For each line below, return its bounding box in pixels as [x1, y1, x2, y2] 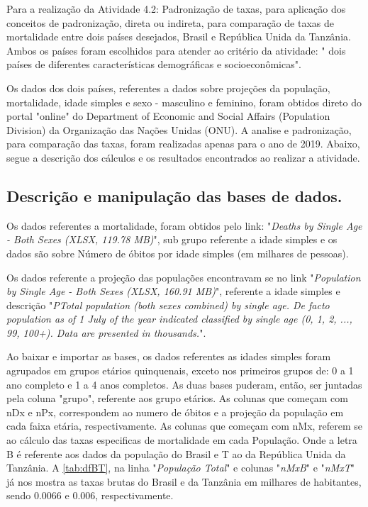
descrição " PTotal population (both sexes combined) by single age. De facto [6, 297, 330, 312]
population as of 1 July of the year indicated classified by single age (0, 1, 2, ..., [6, 311, 352, 326]
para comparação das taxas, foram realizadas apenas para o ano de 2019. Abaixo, [6, 136, 360, 151]
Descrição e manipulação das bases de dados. [6, 184, 342, 206]
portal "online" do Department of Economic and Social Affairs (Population [6, 108, 330, 123]
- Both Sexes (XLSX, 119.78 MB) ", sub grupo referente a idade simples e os [6, 232, 338, 247]
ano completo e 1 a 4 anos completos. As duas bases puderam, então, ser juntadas [6, 377, 362, 391]
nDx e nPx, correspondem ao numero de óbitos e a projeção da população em [6, 404, 344, 419]
